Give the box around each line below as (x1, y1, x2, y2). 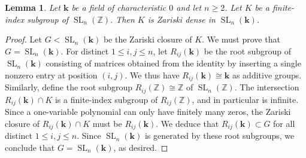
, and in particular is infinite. (192, 93, 299, 105)
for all (273, 117, 295, 129)
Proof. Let (5, 33, 42, 45)
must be (92, 117, 122, 129)
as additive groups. (232, 68, 302, 81)
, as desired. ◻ (113, 141, 168, 153)
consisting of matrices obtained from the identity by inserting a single (46, 57, 301, 69)
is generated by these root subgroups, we (144, 129, 295, 142)
